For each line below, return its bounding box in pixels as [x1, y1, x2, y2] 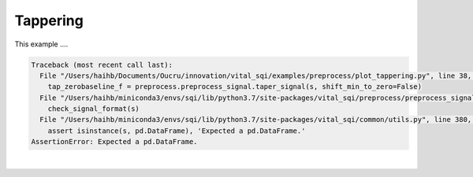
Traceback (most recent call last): [31, 60, 173, 69]
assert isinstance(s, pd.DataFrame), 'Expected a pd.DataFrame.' [47, 126, 306, 135]
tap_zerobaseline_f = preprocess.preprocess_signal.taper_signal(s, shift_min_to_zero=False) [47, 83, 422, 91]
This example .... [14, 39, 69, 49]
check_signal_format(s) [47, 105, 140, 113]
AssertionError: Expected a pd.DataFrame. [31, 138, 198, 146]
